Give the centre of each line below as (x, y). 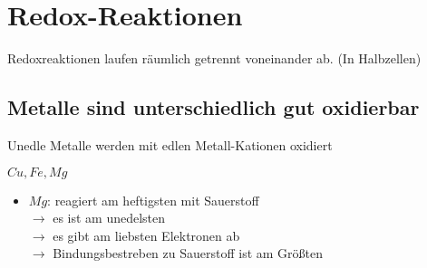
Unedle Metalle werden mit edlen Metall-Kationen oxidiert (170, 144)
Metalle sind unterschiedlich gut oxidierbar (213, 107)
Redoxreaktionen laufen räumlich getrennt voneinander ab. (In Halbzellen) (214, 58)
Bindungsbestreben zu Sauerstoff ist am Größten (188, 253)
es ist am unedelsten (109, 218)
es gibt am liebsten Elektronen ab (146, 235)
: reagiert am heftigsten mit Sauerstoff (153, 200)
